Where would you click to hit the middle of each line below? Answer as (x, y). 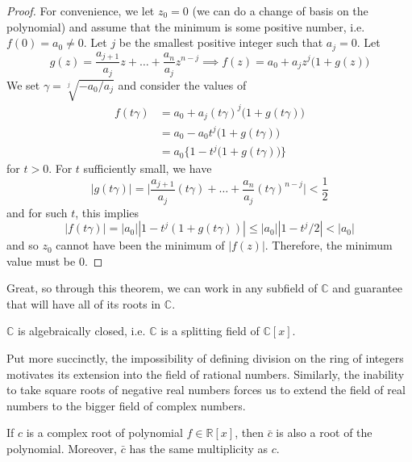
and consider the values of (182, 84)
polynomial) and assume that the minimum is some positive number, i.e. (186, 26)
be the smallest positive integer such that (221, 42)
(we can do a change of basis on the (280, 10)
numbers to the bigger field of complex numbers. (126, 405)
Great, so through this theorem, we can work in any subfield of (162, 288)
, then (249, 433)
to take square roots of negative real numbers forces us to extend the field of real (206, 390)
